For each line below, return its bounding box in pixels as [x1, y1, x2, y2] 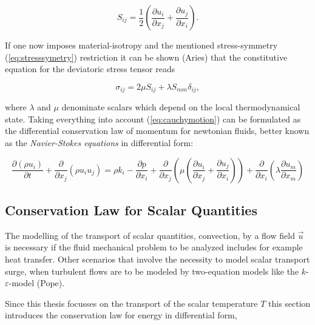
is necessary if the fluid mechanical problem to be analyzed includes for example [5, 241, 303, 253]
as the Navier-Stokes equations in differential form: [5, 136, 194, 149]
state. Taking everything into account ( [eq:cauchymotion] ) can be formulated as [5, 112, 301, 125]
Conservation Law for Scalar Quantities [5, 201, 257, 219]
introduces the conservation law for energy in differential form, [5, 309, 237, 321]
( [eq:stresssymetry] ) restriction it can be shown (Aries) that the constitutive [5, 50, 288, 63]
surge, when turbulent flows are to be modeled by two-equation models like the [5, 264, 299, 277]
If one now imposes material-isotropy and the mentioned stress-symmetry [5, 39, 278, 51]
